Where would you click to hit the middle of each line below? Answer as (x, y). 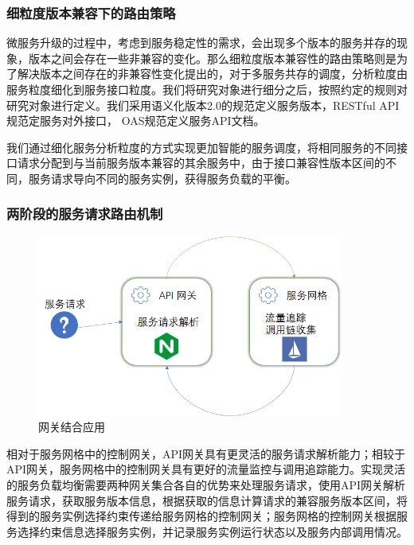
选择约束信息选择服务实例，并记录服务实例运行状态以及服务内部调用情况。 (212, 531)
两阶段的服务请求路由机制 (85, 214)
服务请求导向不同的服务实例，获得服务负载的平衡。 (162, 178)
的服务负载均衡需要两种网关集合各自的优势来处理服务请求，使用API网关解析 (206, 485)
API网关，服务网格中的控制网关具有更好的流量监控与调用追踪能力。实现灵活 (206, 469)
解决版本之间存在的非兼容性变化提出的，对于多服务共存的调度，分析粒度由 (212, 74)
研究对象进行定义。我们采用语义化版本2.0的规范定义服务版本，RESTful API (203, 105)
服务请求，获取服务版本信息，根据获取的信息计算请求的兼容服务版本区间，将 (207, 500)
